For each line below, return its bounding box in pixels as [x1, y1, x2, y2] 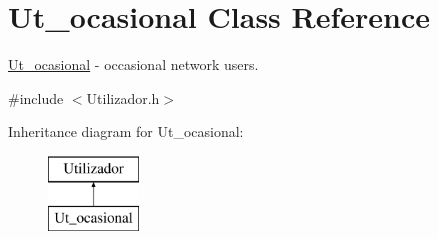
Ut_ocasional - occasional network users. [8, 54, 259, 75]
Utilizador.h [86, 87, 160, 108]
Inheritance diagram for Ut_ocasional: [8, 121, 244, 142]
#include [8, 87, 64, 108]
